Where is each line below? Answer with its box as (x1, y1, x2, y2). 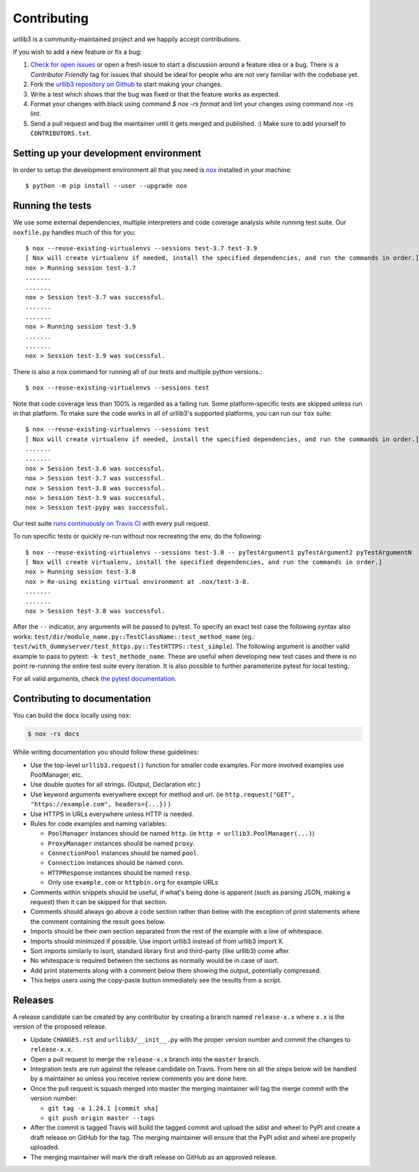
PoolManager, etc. (30, 770, 83, 779)
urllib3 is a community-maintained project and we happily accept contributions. (13, 35, 241, 43)
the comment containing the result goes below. (30, 917, 166, 926)
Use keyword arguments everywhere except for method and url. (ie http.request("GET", (30, 790, 295, 799)
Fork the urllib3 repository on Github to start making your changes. (30, 80, 223, 89)
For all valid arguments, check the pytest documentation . (13, 675, 177, 683)
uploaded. (30, 1143, 59, 1152)
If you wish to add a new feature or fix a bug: (13, 48, 142, 56)
